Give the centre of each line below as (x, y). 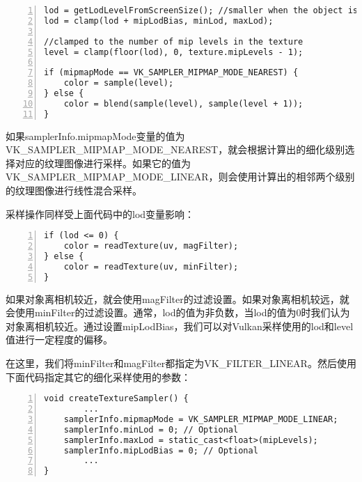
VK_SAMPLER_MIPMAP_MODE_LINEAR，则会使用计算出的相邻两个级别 (180, 177)
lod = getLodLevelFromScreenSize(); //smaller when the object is (201, 10)
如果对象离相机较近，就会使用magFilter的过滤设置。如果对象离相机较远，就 (178, 298)
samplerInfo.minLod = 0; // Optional (151, 429)
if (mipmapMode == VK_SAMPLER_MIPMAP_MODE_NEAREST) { (171, 73)
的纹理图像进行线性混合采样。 (74, 190)
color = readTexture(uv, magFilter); (151, 246)
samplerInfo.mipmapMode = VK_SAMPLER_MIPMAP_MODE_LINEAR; (201, 419)
